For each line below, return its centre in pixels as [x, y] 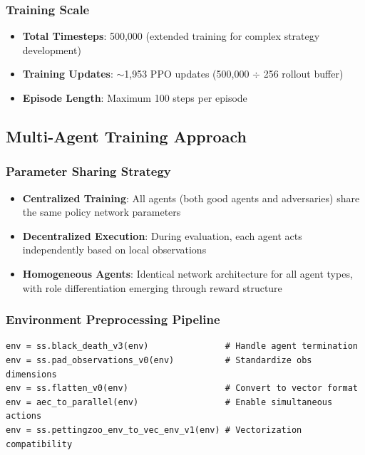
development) [52, 49]
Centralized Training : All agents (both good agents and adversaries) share [191, 198]
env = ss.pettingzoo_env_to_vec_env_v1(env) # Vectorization [154, 430]
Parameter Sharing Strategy [88, 171]
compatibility [39, 444]
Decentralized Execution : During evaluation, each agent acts [162, 235]
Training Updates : [68, 74]
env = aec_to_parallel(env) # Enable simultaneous [169, 402]
